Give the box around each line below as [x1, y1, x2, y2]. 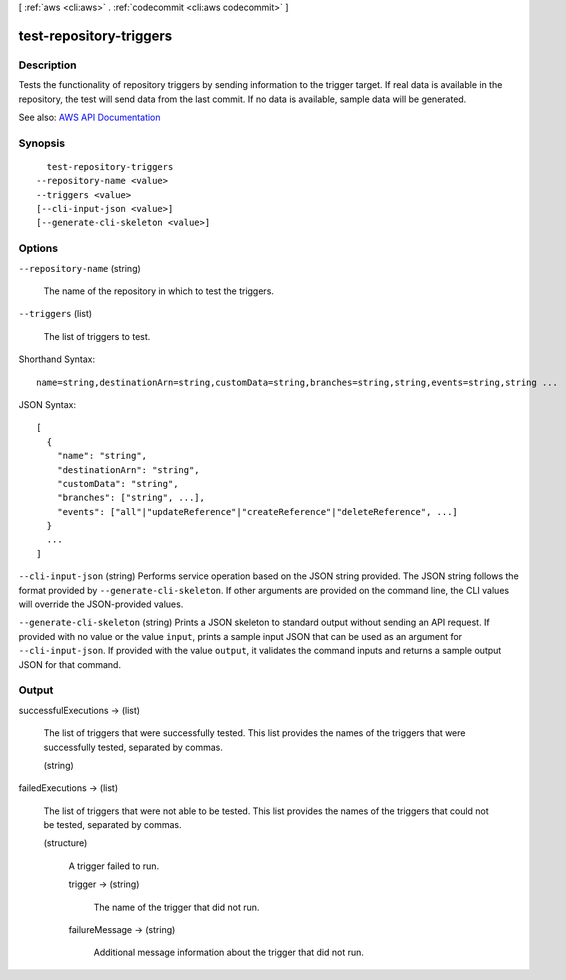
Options [18, 241, 59, 255]
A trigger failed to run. [68, 860, 160, 872]
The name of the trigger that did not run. [93, 901, 260, 913]
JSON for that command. [18, 658, 122, 670]
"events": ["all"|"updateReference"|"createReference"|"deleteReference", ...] [56, 506, 459, 517]
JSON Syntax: [18, 398, 77, 410]
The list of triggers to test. [43, 330, 151, 342]
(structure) [43, 837, 88, 849]
